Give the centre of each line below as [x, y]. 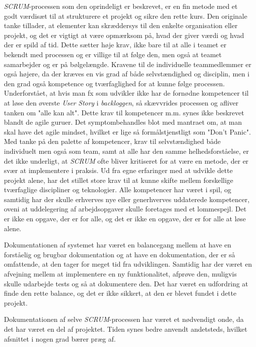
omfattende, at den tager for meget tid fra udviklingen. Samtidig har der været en [128, 264]
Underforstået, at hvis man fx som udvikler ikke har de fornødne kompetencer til [126, 93]
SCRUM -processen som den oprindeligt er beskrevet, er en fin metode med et [121, 6]
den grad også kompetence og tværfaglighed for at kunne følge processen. [114, 83]
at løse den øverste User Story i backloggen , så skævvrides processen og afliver [121, 102]
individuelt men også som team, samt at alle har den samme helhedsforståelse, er [127, 151]
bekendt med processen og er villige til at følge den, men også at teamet [113, 54]
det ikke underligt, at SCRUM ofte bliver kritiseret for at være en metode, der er [126, 160]
